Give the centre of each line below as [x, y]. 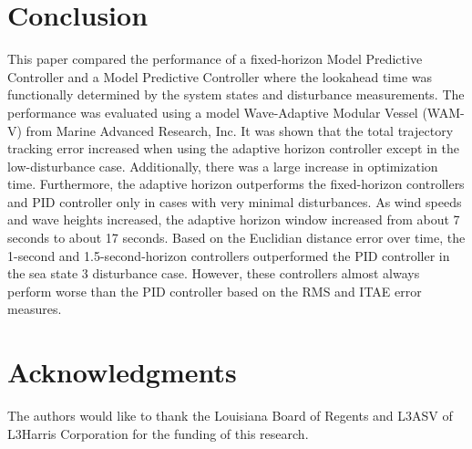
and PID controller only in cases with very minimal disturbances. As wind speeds [235, 201]
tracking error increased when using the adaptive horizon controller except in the [233, 148]
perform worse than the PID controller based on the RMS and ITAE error [215, 291]
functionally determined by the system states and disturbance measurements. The [236, 94]
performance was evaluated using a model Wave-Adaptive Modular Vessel [213, 112]
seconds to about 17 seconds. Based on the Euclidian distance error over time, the [236, 238]
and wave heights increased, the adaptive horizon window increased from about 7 [234, 219]
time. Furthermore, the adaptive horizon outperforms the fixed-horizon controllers [236, 184]
